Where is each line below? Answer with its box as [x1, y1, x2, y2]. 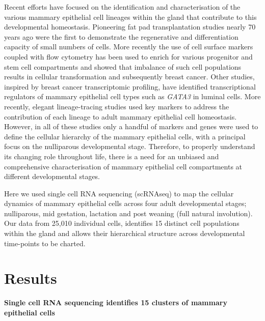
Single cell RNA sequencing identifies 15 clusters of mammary [4, 297, 227, 308]
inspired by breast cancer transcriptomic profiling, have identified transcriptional [4, 81, 256, 92]
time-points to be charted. [4, 238, 86, 248]
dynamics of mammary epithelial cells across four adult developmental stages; [4, 198, 247, 209]
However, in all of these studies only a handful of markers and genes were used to [4, 121, 258, 132]
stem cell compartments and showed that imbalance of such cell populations [4, 61, 242, 72]
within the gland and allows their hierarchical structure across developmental [4, 228, 245, 239]
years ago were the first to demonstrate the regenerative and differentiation [4, 31, 238, 42]
